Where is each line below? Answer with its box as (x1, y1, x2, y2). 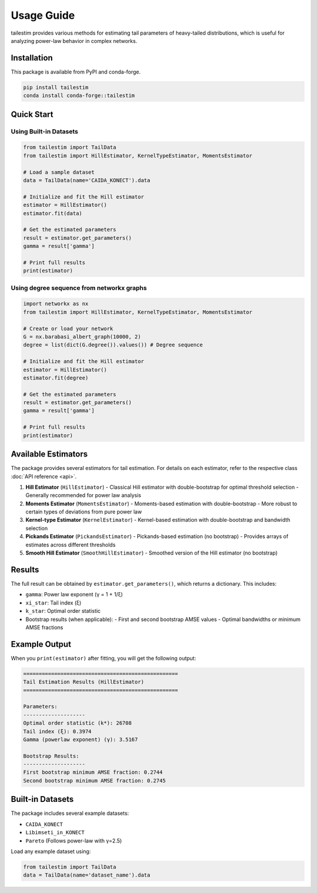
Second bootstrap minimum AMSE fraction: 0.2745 (23, 777, 166, 784)
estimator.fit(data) (23, 210, 82, 217)
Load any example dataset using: (11, 848, 91, 855)
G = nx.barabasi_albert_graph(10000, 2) (23, 333, 141, 340)
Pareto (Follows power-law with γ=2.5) (25, 837, 122, 844)
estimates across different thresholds (25, 541, 116, 548)
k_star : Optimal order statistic (25, 607, 101, 615)
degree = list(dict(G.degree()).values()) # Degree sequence (23, 341, 203, 348)
